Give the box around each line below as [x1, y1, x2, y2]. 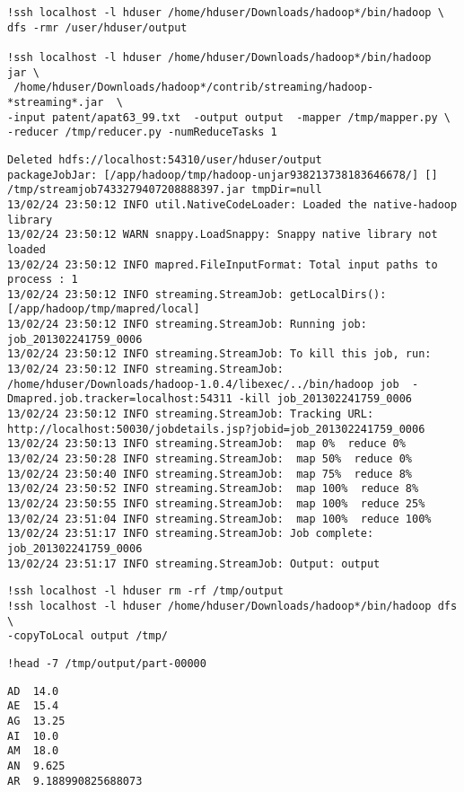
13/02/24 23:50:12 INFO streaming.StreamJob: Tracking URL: [7, 408, 374, 421]
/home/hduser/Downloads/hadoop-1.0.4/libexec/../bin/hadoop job [7, 377, 399, 391]
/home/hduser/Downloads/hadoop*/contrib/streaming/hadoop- [13, 81, 374, 94]
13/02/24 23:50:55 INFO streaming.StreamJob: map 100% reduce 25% [7, 497, 425, 510]
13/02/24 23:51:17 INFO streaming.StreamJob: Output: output [7, 557, 381, 570]
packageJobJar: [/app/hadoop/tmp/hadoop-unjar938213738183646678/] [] [7, 168, 438, 181]
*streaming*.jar [7, 95, 104, 109]
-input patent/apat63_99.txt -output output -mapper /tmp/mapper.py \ [7, 110, 451, 124]
